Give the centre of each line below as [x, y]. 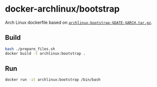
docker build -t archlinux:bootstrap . [45, 53]
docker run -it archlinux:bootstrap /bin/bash [53, 80]
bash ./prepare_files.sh [30, 49]
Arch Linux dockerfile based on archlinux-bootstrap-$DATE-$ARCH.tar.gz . [79, 22]
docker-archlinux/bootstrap [62, 9]
